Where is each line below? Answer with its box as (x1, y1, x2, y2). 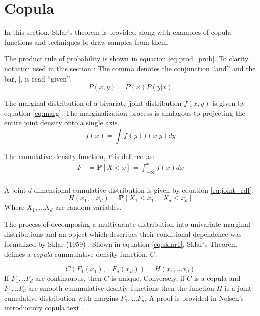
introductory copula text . (4, 302, 84, 313)
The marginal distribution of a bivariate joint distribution (4, 98, 182, 108)
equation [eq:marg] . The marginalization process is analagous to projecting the (4, 107, 245, 118)
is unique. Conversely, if (111, 273, 185, 283)
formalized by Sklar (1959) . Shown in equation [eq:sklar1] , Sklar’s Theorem (4, 239, 237, 249)
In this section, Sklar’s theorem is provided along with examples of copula (4, 27, 231, 37)
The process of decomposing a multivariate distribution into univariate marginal (4, 219, 250, 229)
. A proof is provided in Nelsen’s (145, 292, 244, 303)
